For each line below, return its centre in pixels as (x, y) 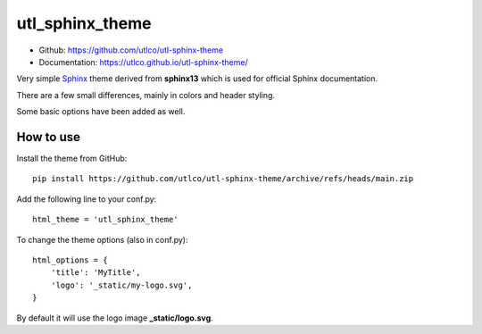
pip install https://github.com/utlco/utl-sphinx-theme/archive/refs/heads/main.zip (223, 179)
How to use (48, 137)
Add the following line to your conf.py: (87, 199)
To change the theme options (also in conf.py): (102, 239)
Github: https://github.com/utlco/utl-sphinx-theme (131, 50)
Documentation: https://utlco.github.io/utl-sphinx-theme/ (144, 62)
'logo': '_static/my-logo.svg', (121, 285)
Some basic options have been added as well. (101, 112)
